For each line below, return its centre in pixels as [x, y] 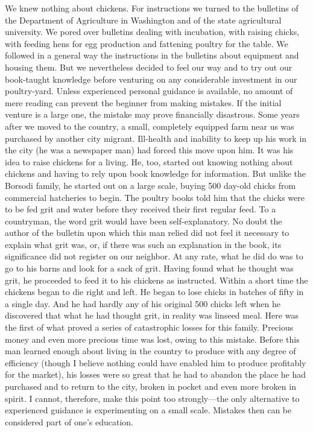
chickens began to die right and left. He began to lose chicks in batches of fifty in [154, 292]
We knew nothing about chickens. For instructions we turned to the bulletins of [152, 8]
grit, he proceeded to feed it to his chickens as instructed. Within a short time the [156, 280]
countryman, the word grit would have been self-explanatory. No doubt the [144, 221]
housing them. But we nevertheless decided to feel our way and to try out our [149, 67]
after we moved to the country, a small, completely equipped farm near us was [150, 126]
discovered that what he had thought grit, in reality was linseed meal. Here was [152, 315]
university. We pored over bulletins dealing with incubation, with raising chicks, [152, 32]
